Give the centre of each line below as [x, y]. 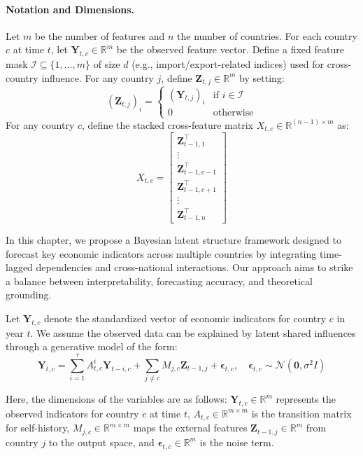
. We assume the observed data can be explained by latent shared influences [193, 332]
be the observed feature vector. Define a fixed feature [230, 49]
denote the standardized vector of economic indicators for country [185, 318]
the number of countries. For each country [267, 35]
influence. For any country [98, 77]
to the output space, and [101, 442]
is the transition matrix [301, 413]
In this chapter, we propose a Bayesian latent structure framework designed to [173, 240]
